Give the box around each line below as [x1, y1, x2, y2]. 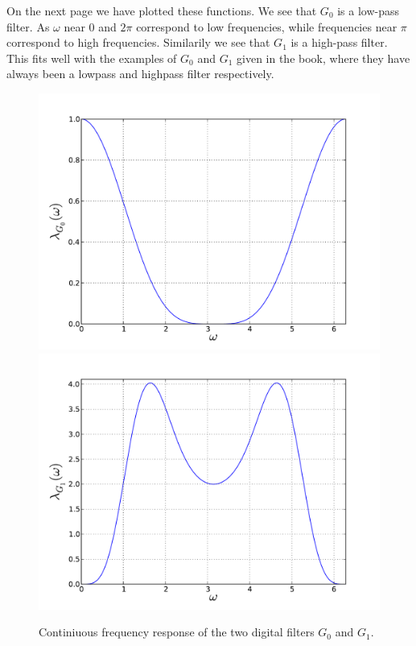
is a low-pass [337, 2, 400, 19]
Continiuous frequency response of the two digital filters [39, 623, 315, 640]
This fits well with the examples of [6, 49, 177, 66]
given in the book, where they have [237, 49, 410, 66]
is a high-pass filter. [290, 34, 388, 51]
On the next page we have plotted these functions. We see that [6, 2, 317, 19]
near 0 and [64, 18, 117, 35]
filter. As [6, 18, 50, 35]
